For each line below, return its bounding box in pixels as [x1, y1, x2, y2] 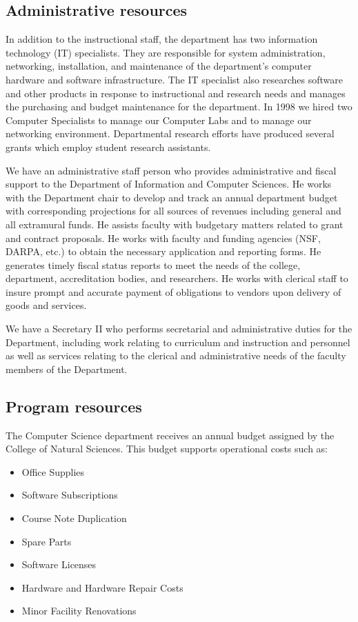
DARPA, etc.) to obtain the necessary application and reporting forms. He [6, 244, 321, 259]
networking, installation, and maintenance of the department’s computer [6, 59, 312, 73]
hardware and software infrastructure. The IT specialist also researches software [6, 72, 343, 86]
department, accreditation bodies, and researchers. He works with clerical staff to [6, 271, 348, 285]
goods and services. [6, 298, 87, 312]
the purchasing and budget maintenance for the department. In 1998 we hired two [6, 99, 352, 114]
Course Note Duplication [21, 511, 127, 525]
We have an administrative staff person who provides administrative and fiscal [6, 163, 337, 177]
